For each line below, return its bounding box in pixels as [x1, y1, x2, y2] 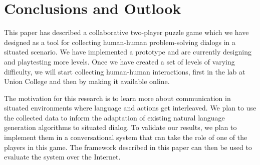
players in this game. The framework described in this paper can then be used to [4, 141, 252, 152]
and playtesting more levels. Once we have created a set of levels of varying [4, 56, 235, 66]
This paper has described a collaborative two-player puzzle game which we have [4, 27, 249, 37]
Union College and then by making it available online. [4, 76, 170, 86]
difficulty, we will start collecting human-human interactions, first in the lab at [4, 66, 245, 76]
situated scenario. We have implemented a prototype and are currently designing [4, 46, 251, 57]
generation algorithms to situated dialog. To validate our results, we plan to [4, 122, 237, 132]
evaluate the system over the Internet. [4, 151, 121, 162]
